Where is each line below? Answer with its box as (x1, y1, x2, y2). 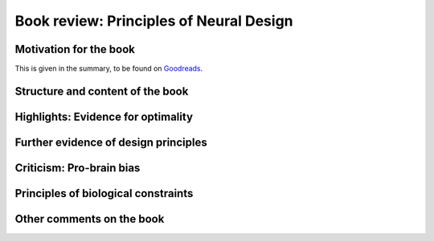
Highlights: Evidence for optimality (14, 110, 193, 123)
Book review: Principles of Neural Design (14, 12, 293, 30)
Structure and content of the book (14, 84, 189, 98)
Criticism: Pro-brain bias (14, 161, 141, 175)
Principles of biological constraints (14, 187, 194, 200)
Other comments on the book (14, 212, 165, 226)
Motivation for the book (14, 42, 136, 56)
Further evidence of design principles (14, 135, 208, 149)
